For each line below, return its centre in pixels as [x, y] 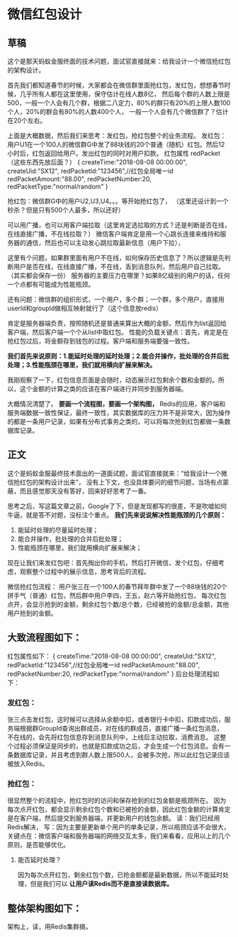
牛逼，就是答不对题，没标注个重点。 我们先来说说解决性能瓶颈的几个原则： [117, 515]
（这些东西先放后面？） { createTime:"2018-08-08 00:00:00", [97, 162]
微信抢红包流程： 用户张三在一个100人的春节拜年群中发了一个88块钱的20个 [117, 586]
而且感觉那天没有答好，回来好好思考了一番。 [85, 491]
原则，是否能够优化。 [38, 845]
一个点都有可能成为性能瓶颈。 [51, 284]
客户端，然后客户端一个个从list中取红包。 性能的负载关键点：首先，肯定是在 [118, 332]
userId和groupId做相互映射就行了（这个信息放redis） [85, 308]
